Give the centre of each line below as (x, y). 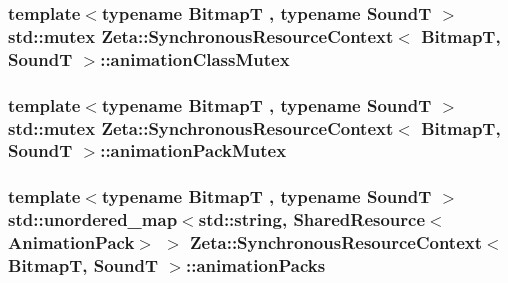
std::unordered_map (93, 219)
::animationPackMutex (193, 150)
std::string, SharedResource (312, 219)
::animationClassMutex (195, 58)
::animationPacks (255, 265)
